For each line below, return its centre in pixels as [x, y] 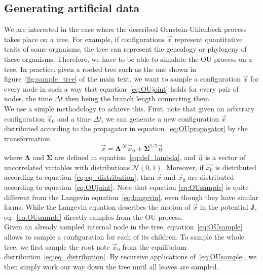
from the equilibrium [155, 246]
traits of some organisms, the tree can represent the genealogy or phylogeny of [125, 49]
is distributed [236, 167]
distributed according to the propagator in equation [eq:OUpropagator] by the [126, 128]
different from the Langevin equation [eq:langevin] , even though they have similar [131, 197]
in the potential [224, 207]
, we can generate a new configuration [160, 118]
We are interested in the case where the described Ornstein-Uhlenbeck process [125, 29]
